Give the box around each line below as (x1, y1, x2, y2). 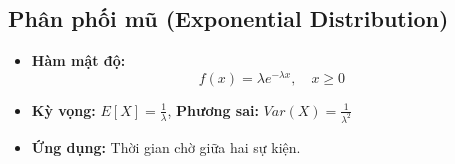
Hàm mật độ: (31, 50, 126, 71)
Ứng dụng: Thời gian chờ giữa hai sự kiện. (31, 136, 301, 157)
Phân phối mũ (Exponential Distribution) (8, 3, 449, 34)
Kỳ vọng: (31, 99, 96, 120)
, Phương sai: (167, 99, 259, 120)
